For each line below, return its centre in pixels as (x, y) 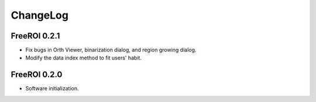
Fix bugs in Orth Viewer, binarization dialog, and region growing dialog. (111, 50)
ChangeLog (39, 15)
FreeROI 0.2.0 (37, 75)
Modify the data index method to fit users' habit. (83, 58)
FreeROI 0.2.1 (35, 36)
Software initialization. (52, 89)
